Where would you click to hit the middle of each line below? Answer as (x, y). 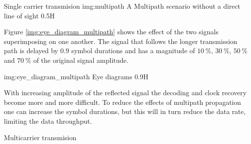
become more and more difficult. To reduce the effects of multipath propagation (123, 102)
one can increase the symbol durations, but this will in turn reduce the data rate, (125, 111)
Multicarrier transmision (40, 137)
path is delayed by (31, 50)
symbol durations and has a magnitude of (133, 50)
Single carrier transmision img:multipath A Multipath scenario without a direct (122, 6)
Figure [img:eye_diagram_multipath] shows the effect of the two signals (111, 32)
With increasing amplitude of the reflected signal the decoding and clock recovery (125, 93)
